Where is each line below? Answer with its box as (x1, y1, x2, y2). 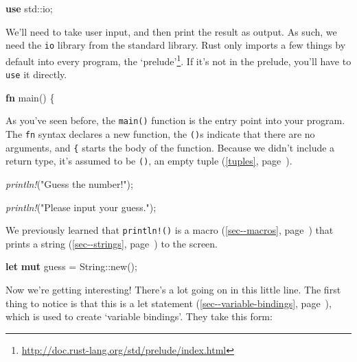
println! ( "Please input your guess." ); (5, 200, 157, 214)
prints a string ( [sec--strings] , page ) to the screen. (5, 236, 218, 250)
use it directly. (5, 67, 67, 82)
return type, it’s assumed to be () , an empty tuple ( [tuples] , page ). (5, 154, 292, 168)
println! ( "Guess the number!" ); (5, 176, 133, 191)
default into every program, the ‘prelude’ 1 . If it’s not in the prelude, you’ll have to (5, 51, 352, 68)
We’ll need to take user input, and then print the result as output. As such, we (5, 24, 337, 38)
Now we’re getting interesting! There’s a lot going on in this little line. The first (5, 282, 341, 296)
